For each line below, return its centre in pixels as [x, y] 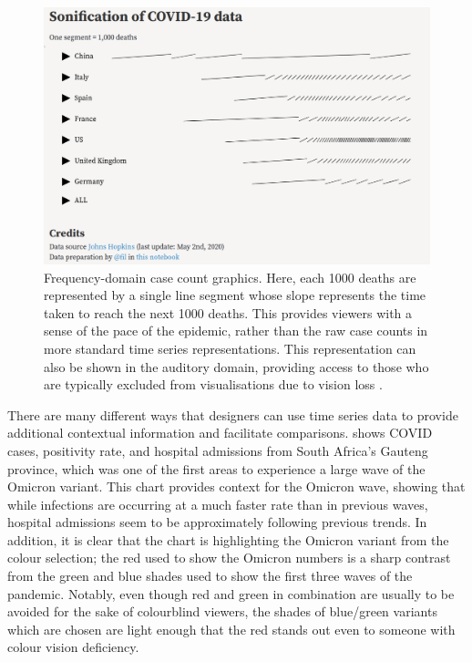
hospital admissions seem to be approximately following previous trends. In [217, 522]
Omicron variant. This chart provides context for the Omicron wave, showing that [236, 486]
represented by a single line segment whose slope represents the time [235, 295]
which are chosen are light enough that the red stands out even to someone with [231, 629]
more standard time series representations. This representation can [230, 348]
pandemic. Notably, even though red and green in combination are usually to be [231, 593]
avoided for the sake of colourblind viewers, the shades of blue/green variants [222, 611]
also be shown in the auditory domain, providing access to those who [236, 366]
